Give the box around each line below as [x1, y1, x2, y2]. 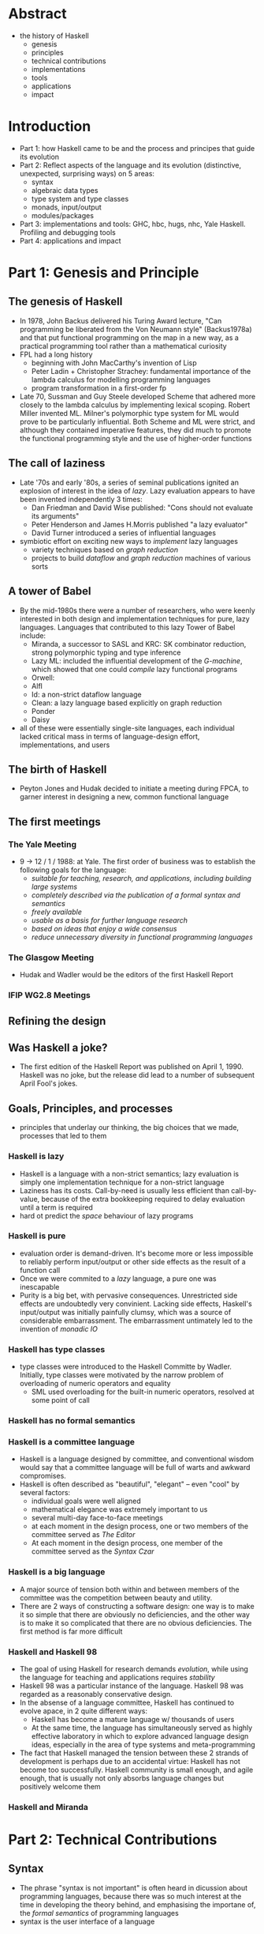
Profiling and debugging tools [19, 227, 116, 237]
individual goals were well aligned [31, 1496, 142, 1506]
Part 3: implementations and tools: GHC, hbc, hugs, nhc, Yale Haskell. [19, 219, 246, 229]
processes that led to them [19, 1131, 107, 1141]
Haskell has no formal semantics [8, 1415, 136, 1426]
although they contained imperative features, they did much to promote [19, 425, 252, 435]
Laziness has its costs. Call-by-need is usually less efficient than [19, 1185, 230, 1195]
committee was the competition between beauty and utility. [19, 1592, 213, 1602]
